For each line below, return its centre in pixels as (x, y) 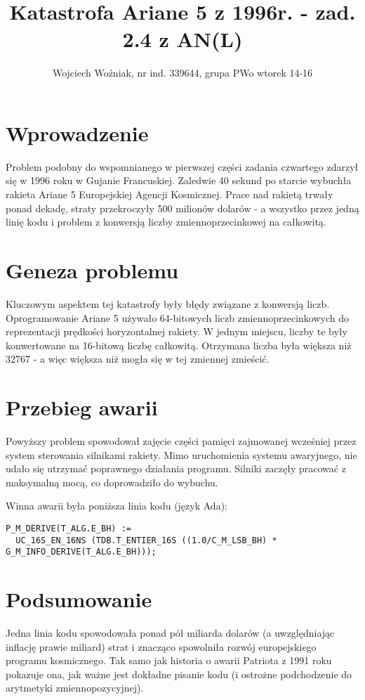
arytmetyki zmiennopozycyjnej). (75, 688)
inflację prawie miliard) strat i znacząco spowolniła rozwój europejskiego (161, 646)
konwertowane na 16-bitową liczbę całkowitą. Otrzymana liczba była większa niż (179, 345)
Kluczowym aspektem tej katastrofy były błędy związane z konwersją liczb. (168, 303)
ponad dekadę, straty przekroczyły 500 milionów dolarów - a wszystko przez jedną (182, 208)
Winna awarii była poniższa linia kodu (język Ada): (117, 506)
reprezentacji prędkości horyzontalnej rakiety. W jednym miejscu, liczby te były (177, 331)
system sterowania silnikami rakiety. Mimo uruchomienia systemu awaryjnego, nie (181, 454)
